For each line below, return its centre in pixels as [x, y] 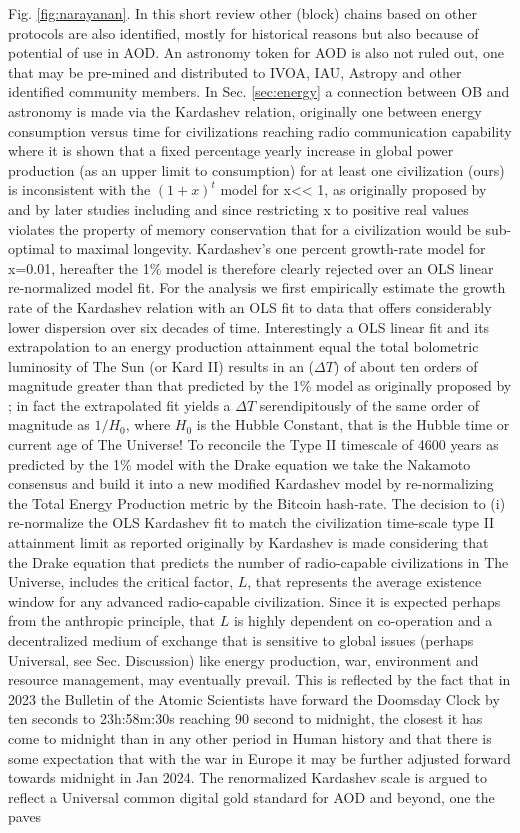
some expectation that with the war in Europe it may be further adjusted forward [259, 757]
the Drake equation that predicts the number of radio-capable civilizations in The [258, 561]
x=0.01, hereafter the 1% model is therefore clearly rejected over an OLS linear [251, 267]
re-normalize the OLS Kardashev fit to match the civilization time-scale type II [251, 522]
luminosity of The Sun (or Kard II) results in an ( [161, 365]
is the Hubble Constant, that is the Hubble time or [353, 424]
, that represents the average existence [364, 581]
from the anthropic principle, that [112, 620]
